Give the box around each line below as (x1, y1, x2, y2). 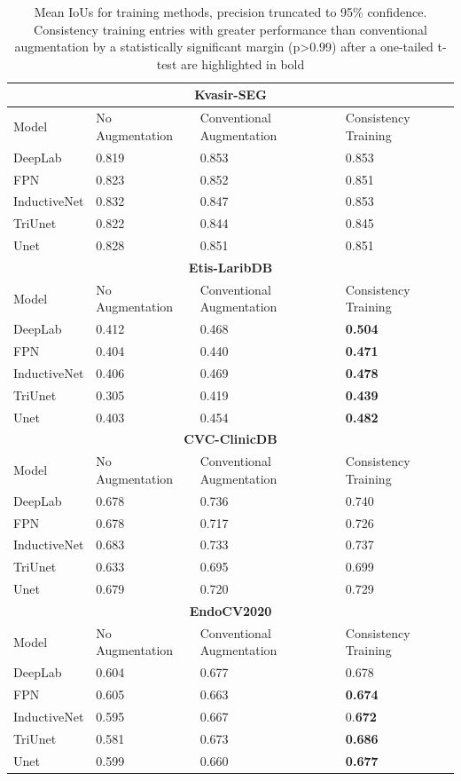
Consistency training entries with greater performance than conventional (34, 20, 427, 38)
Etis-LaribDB (188, 257, 273, 276)
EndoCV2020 (189, 601, 272, 619)
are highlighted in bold (180, 54, 305, 73)
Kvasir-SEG (194, 85, 267, 104)
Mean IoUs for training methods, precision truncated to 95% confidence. (34, 3, 427, 20)
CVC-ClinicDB (184, 430, 277, 448)
